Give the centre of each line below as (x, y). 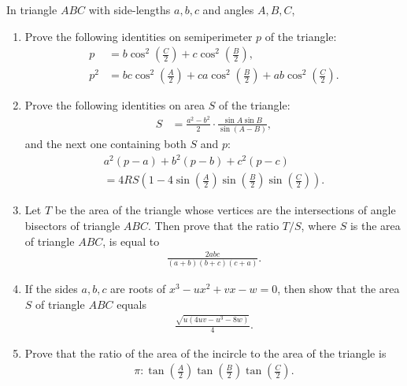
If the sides (51, 289)
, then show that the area (339, 289)
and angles (228, 9)
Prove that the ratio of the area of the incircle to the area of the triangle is (205, 353)
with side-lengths (129, 9)
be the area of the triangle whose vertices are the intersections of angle (225, 210)
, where (318, 226)
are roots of (138, 289)
